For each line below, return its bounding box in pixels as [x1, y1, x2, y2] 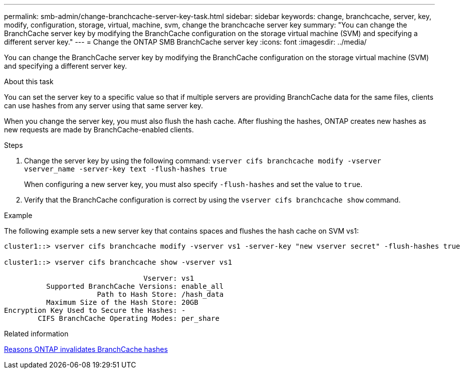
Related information [4, 329, 69, 338]
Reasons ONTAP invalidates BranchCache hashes [4, 345, 168, 353]
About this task [4, 77, 54, 86]
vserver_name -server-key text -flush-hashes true [24, 165, 227, 173]
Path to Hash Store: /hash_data [97, 290, 224, 298]
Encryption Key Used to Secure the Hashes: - [4, 306, 186, 314]
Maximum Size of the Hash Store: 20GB [46, 298, 198, 306]
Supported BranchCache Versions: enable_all [46, 282, 224, 290]
